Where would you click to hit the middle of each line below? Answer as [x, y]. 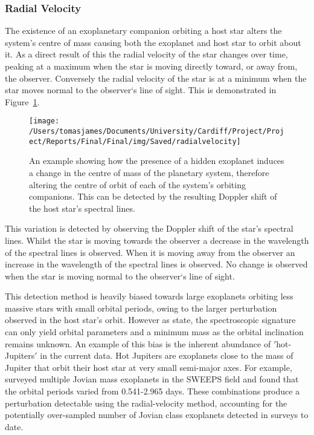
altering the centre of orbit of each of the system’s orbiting [137, 184]
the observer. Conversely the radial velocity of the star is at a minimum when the [156, 78]
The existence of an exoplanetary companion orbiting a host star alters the [143, 31]
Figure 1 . [22, 101]
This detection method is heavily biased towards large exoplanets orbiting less [149, 296]
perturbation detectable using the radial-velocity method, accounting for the [146, 403]
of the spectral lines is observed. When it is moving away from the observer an [150, 252]
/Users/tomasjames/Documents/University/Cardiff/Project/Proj [157, 132]
